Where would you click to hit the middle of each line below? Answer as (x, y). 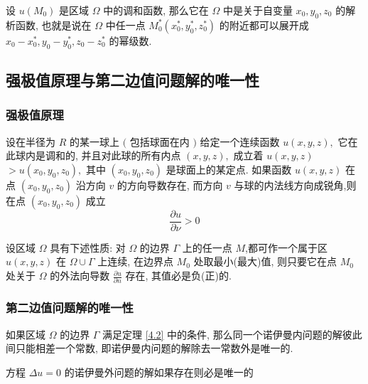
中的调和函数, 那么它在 (156, 10)
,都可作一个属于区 (286, 247)
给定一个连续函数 (240, 141)
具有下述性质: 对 (88, 247)
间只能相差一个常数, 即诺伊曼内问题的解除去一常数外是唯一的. (150, 348)
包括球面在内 (159, 141)
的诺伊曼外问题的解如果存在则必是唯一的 (159, 372)
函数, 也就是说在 (53, 25)
